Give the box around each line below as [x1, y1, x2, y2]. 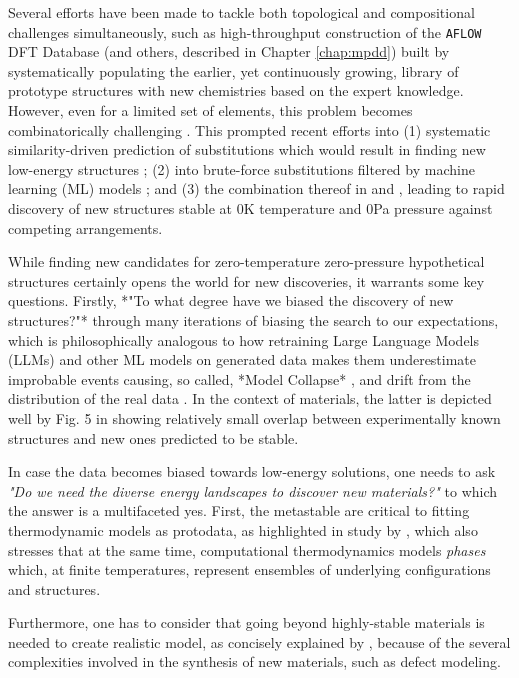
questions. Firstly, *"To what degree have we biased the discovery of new [8, 290, 454, 311]
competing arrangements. [8, 217, 163, 238]
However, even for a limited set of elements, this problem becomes [8, 100, 413, 121]
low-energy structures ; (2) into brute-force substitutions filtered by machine [8, 158, 475, 179]
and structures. [8, 578, 101, 599]
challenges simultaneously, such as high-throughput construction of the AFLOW [8, 21, 482, 42]
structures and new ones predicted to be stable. [8, 427, 299, 448]
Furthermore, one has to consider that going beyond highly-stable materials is [8, 612, 485, 633]
